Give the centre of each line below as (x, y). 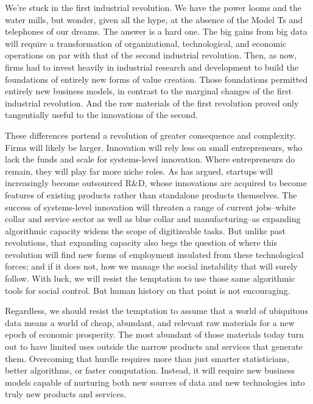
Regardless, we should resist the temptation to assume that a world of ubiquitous (156, 311)
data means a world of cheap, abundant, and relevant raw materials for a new (150, 322)
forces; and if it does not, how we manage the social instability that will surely (151, 266)
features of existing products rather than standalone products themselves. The (151, 194)
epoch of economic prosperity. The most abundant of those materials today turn (154, 334)
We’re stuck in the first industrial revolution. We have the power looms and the (153, 7)
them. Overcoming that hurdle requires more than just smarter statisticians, (147, 358)
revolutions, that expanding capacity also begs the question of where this (141, 242)
